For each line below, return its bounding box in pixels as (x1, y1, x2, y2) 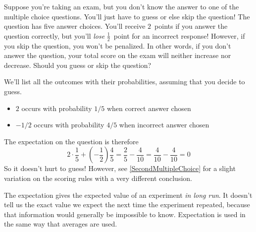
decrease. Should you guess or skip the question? (4, 59, 152, 70)
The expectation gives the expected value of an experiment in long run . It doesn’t (4, 189, 253, 200)
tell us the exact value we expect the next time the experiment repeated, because (4, 199, 250, 210)
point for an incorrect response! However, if (113, 30, 245, 41)
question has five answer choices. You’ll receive (4, 21, 146, 31)
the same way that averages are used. (4, 219, 117, 229)
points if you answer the (154, 21, 228, 31)
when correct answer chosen (106, 103, 191, 113)
